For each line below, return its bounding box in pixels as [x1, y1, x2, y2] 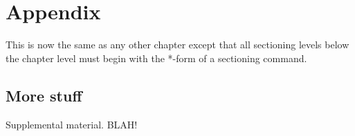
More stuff [6, 84, 82, 106]
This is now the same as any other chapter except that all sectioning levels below [6, 37, 349, 52]
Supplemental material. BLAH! [6, 117, 138, 131]
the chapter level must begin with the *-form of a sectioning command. [6, 50, 307, 65]
